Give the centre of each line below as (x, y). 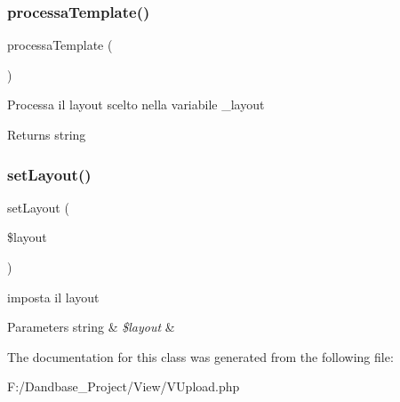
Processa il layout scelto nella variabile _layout (136, 105)
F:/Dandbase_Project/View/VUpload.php (124, 386)
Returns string (47, 134)
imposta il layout (53, 297)
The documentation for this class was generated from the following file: (200, 356)
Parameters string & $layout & (91, 327)
